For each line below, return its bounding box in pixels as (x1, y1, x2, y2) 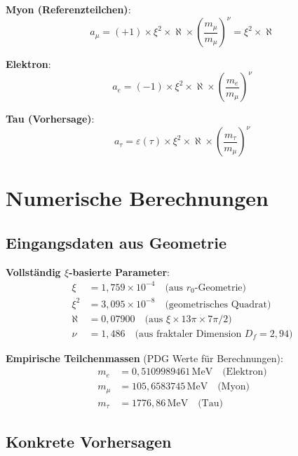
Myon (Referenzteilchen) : (6, 2, 131, 16)
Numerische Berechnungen (6, 184, 269, 212)
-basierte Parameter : (69, 264, 170, 279)
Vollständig (6, 264, 61, 279)
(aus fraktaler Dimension (135, 329, 242, 339)
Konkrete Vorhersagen (6, 431, 172, 452)
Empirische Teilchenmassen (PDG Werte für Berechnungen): (6, 350, 283, 365)
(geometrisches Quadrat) (165, 299, 271, 310)
